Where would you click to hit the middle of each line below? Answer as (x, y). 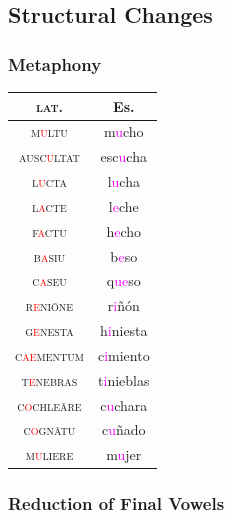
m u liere (49, 454)
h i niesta (124, 330)
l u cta (49, 181)
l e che (123, 205)
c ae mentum (49, 354)
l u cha (123, 181)
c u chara (124, 404)
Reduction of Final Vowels (116, 503)
